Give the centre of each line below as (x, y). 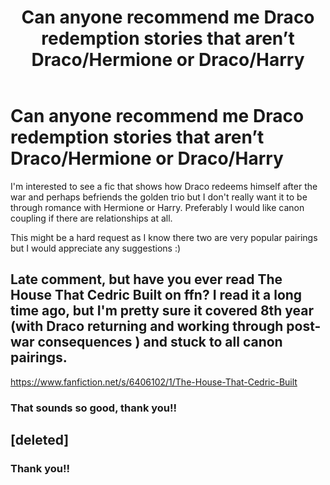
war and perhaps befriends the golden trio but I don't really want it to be (159, 197)
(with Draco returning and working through (147, 326)
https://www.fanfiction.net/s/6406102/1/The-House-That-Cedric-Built (154, 382)
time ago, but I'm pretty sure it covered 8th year (162, 311)
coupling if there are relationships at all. (91, 218)
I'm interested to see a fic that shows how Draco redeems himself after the (164, 186)
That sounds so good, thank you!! (94, 408)
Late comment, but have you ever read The (146, 279)
